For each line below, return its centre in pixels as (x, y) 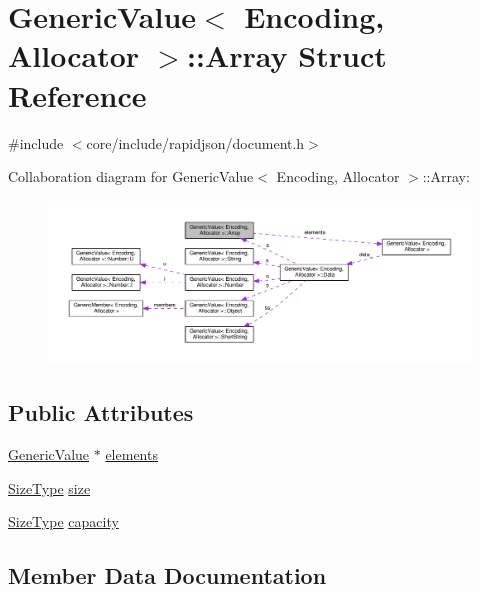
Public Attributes (101, 412)
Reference (77, 94)
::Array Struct (287, 55)
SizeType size (49, 487)
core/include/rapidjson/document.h (195, 142)
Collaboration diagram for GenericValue (131, 176)
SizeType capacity (63, 521)
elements (131, 454)
